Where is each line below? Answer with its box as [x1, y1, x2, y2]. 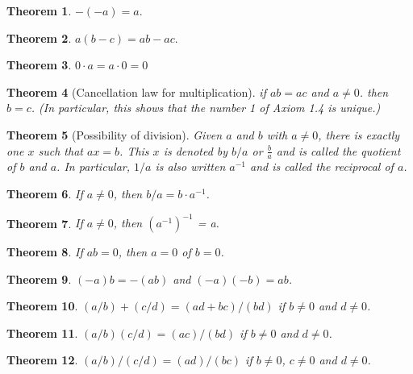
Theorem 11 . [6, 324, 78, 341]
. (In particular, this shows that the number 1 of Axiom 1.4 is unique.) [31, 99, 381, 116]
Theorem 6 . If [6, 185, 83, 202]
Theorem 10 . [6, 297, 78, 314]
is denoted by [163, 142, 228, 159]
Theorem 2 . [6, 29, 72, 46]
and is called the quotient [276, 142, 401, 159]
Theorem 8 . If [6, 243, 83, 260]
